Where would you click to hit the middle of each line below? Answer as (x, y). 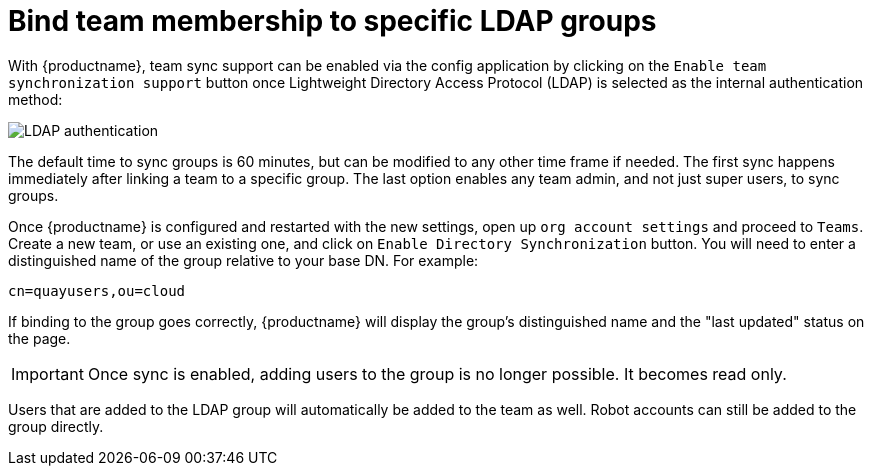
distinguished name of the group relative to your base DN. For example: (243, 260)
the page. (39, 338)
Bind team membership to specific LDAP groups (332, 21)
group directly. (56, 426)
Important (47, 373)
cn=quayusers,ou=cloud (97, 290)
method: (35, 99)
